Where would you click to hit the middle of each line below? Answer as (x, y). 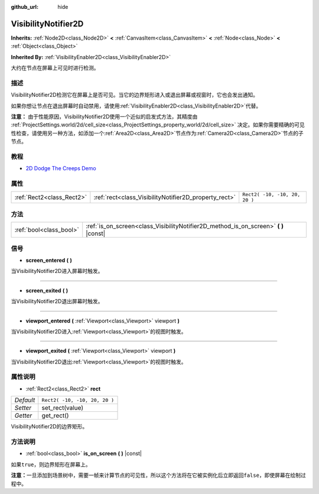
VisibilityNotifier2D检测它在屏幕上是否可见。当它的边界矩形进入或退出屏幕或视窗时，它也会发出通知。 (134, 95)
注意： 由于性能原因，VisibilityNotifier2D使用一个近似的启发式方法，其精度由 (104, 116)
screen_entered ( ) (49, 260)
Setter (23, 408)
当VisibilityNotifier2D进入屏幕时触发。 (57, 271)
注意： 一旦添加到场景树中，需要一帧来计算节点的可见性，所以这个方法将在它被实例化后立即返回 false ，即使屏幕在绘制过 (159, 475)
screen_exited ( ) (47, 290)
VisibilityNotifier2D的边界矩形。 (49, 427)
